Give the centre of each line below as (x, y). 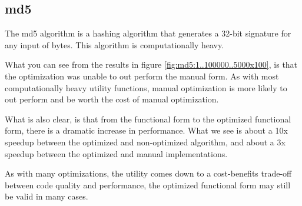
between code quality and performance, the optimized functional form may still (148, 185)
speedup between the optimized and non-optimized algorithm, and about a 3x (145, 142)
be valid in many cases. (47, 196)
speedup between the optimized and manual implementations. (116, 153)
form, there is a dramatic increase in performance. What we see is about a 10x (146, 130)
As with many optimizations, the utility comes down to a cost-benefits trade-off (148, 173)
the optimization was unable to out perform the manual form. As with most (142, 76)
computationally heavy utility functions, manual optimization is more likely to (146, 87)
